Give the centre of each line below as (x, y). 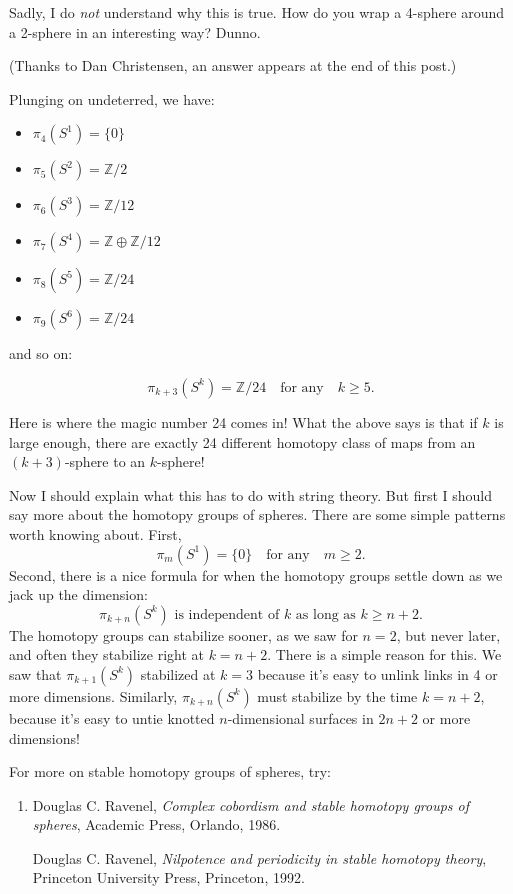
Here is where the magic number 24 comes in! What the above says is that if (243, 421)
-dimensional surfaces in (300, 717)
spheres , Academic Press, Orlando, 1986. (156, 824)
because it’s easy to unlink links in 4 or (377, 673)
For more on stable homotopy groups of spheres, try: (170, 771)
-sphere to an (105, 461)
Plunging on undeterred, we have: (112, 98)
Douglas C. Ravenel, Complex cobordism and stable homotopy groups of (251, 804)
